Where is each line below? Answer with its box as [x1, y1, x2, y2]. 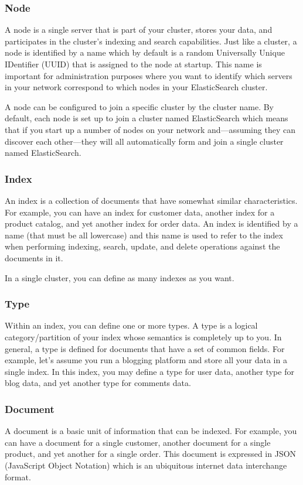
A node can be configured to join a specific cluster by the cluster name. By [5, 100, 274, 112]
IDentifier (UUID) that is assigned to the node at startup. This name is [5, 58, 262, 70]
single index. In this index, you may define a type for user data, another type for [5, 365, 294, 377]
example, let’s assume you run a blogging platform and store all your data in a [5, 354, 287, 366]
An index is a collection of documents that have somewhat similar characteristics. [5, 194, 298, 206]
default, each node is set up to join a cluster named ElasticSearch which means [5, 112, 288, 124]
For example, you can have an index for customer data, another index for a [5, 206, 275, 218]
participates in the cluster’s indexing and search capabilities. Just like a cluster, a [5, 35, 297, 47]
